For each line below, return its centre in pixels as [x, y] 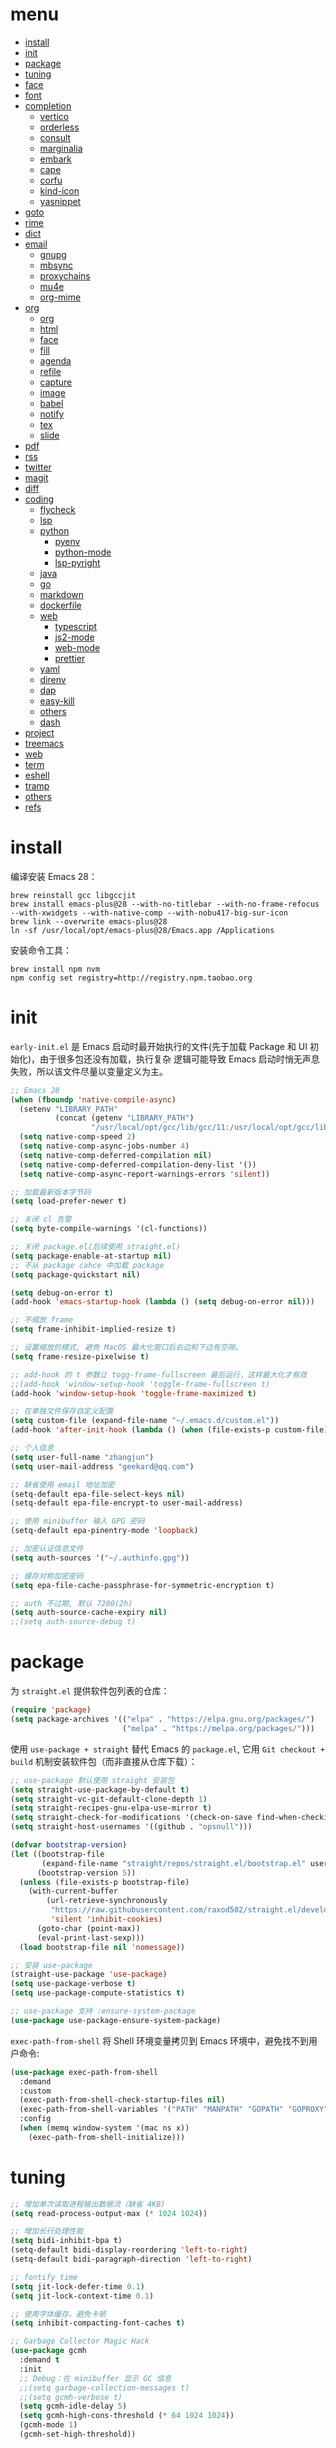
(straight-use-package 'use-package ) [89, 1974]
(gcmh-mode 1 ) [48, 2425]
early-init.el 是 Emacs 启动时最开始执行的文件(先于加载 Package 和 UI [159, 1046]
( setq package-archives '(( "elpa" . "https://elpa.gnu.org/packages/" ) [162, 1719]
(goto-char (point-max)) [88, 1928]
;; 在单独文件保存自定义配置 [62, 1411]
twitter [38, 467]
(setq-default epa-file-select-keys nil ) [98, 1494]
